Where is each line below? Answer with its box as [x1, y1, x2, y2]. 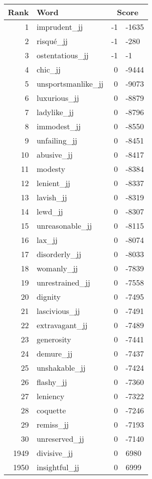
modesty [36, 163, 66, 174]
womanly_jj [36, 263, 78, 274]
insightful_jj [36, 461, 79, 473]
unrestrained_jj [36, 277, 90, 288]
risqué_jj [36, 35, 68, 47]
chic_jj [36, 64, 61, 75]
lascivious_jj [36, 305, 80, 316]
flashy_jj [36, 376, 67, 387]
